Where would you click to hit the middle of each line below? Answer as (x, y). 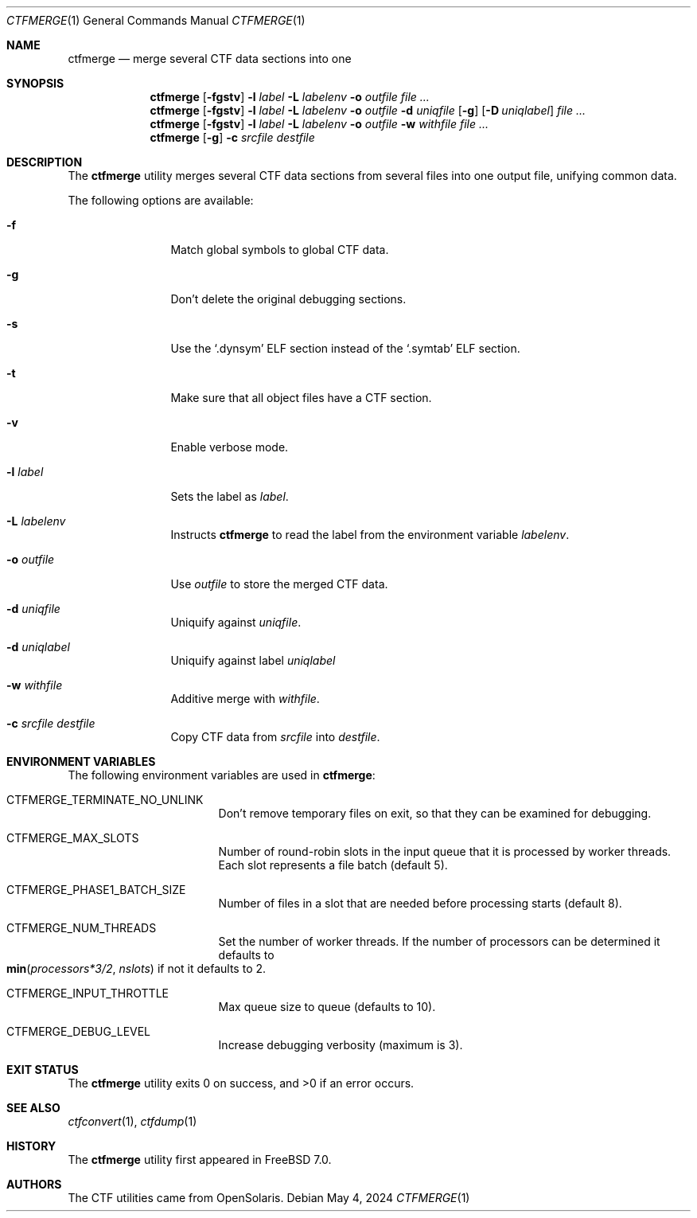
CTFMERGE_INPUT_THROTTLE (88, 993)
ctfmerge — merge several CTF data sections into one (210, 59)
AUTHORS (34, 1184)
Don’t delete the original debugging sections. (288, 299)
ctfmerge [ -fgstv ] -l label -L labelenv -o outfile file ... (290, 97)
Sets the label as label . (230, 496)
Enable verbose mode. (230, 447)
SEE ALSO (33, 1108)
